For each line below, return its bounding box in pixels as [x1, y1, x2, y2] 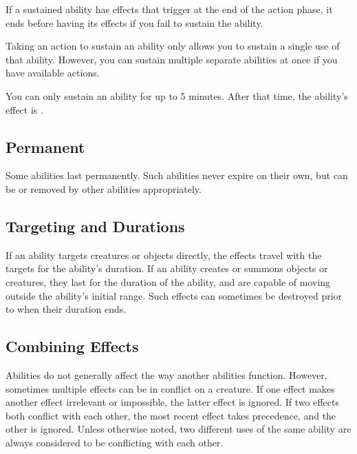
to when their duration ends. [6, 302, 127, 316]
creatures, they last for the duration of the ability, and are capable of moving [6, 274, 331, 289]
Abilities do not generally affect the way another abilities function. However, [6, 367, 327, 382]
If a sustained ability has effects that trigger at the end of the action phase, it [6, 2, 333, 16]
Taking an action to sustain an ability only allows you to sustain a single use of [6, 39, 340, 53]
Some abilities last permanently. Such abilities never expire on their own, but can [6, 168, 348, 183]
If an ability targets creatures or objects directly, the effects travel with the [6, 247, 322, 262]
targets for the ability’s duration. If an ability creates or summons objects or [6, 261, 328, 276]
